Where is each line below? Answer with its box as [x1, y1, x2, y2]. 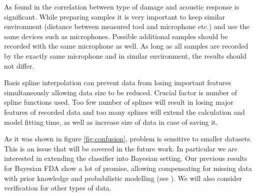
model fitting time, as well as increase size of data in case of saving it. [4, 116, 218, 127]
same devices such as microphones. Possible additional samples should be [4, 31, 228, 41]
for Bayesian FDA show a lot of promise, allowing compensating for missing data [4, 162, 252, 173]
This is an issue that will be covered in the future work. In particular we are [4, 143, 237, 153]
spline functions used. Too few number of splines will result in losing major [4, 97, 233, 107]
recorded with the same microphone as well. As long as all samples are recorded [4, 41, 248, 51]
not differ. [4, 60, 34, 71]
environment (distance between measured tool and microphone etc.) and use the [4, 21, 249, 32]
